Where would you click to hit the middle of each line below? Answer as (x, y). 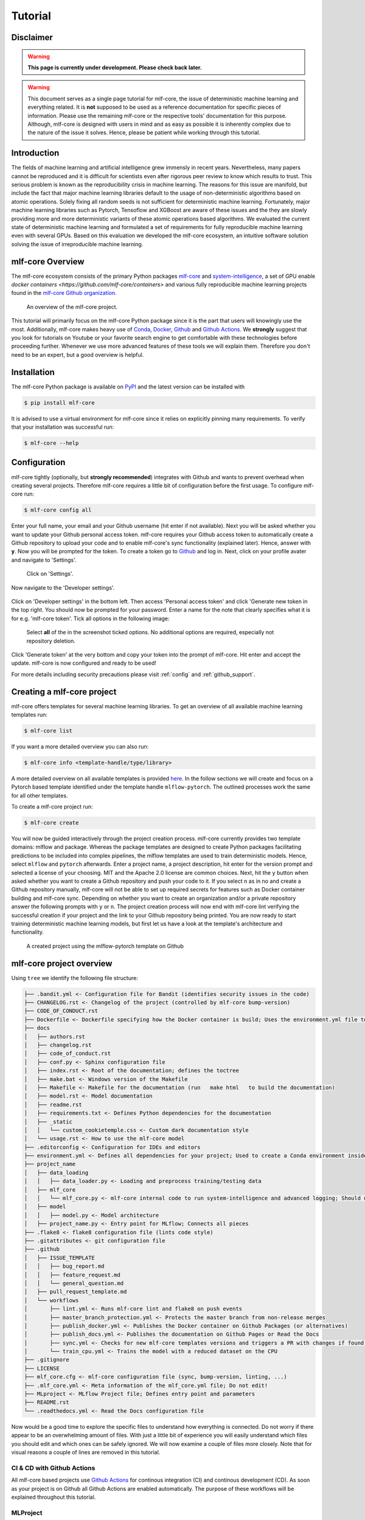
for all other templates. (40, 795)
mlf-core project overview (62, 963)
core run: (23, 494)
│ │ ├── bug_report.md (64, 1266)
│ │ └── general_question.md (74, 1283)
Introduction (35, 153)
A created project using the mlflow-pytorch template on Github (105, 946)
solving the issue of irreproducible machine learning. (77, 244)
